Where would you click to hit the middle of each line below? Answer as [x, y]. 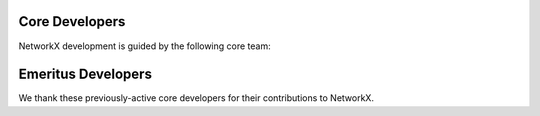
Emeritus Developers [85, 74]
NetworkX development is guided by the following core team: [144, 46]
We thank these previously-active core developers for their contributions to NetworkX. [196, 98]
